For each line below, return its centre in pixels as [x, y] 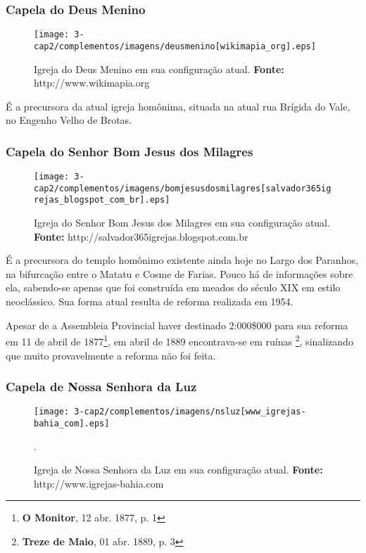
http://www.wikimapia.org [92, 83]
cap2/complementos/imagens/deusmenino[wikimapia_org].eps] [175, 46]
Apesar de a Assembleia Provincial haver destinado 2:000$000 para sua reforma [177, 325]
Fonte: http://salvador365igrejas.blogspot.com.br [141, 236]
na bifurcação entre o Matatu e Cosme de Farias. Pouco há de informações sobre [179, 273]
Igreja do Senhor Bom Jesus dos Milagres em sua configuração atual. [182, 223]
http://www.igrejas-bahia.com [99, 483]
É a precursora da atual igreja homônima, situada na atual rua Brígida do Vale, [178, 106]
